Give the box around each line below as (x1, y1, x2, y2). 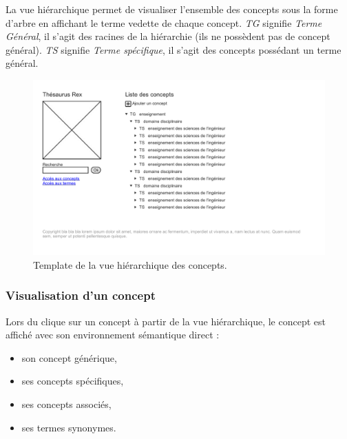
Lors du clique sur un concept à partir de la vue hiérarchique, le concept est (6, 314, 326, 328)
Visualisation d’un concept (6, 287, 156, 304)
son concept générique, (21, 350, 117, 365)
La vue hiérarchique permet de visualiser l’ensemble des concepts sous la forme (6, 2, 338, 16)
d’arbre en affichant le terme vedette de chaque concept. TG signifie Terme (6, 15, 322, 30)
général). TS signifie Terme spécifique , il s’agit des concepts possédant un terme (6, 42, 341, 57)
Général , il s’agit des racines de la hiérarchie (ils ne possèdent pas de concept (6, 29, 330, 43)
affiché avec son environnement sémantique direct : (6, 327, 220, 342)
